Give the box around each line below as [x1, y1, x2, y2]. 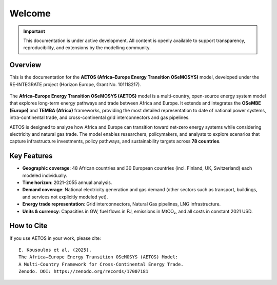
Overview [9, 60, 42, 69]
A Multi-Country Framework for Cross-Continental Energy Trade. [18, 261, 184, 267]
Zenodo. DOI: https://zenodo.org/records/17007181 [18, 269, 149, 274]
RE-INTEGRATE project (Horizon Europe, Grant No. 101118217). [9, 81, 141, 87]
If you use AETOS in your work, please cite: [9, 235, 101, 241]
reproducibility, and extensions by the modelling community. [23, 45, 151, 51]
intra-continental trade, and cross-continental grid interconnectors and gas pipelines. [9, 114, 190, 120]
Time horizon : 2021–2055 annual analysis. [22, 179, 112, 186]
